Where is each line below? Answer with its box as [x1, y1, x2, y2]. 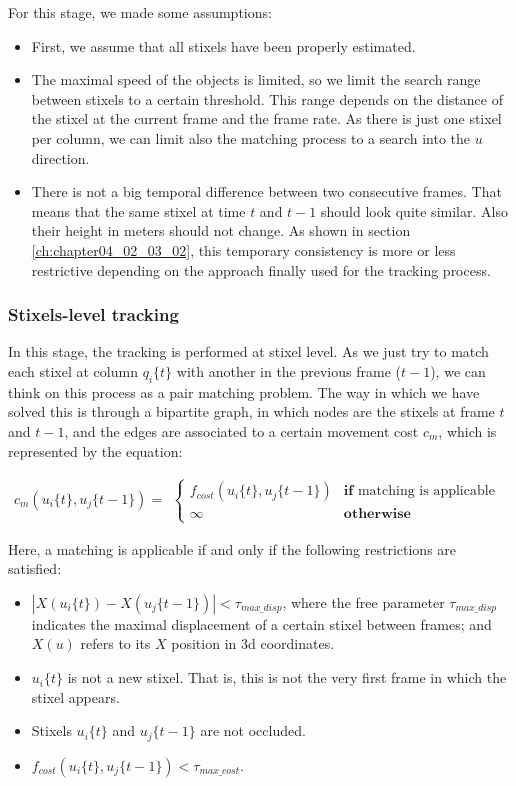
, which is [438, 420, 497, 441]
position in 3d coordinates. [171, 633, 335, 654]
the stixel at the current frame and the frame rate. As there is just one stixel [31, 108, 502, 129]
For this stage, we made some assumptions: [8, 2, 272, 22]
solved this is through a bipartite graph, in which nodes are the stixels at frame [8, 401, 495, 422]
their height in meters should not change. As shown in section [31, 220, 411, 241]
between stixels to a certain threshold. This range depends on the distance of [31, 88, 503, 109]
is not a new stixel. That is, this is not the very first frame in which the [67, 667, 507, 688]
